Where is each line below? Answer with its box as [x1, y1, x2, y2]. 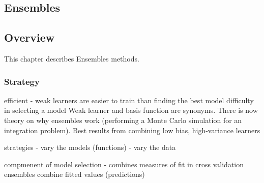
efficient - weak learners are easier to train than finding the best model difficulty [4, 95, 254, 105]
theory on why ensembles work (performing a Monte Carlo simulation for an [4, 114, 242, 125]
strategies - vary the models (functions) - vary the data [4, 142, 176, 152]
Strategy [4, 75, 40, 87]
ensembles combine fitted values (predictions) [4, 169, 145, 179]
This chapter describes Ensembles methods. [4, 53, 139, 64]
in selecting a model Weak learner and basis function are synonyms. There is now [4, 105, 258, 115]
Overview [4, 29, 55, 45]
